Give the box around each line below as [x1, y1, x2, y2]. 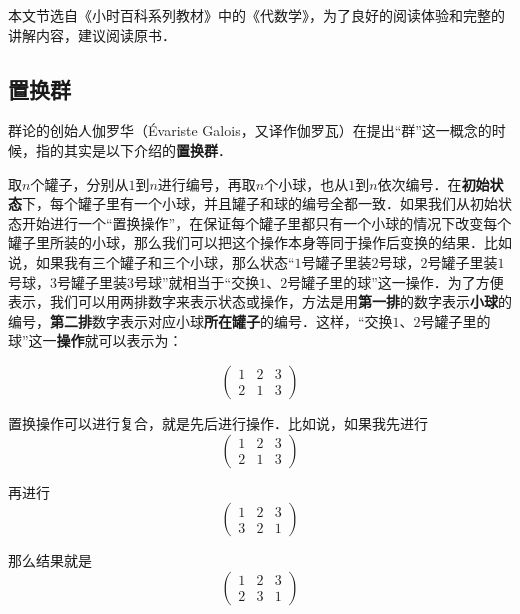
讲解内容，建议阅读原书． [8, 24, 176, 45]
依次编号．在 [377, 173, 462, 194]
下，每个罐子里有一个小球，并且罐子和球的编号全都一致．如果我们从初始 [22, 193, 498, 214]
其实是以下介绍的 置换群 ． [63, 139, 232, 160]
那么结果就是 [8, 550, 92, 571]
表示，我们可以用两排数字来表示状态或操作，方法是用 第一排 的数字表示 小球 [8, 291, 498, 312]
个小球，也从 [264, 173, 349, 194]
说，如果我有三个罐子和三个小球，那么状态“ [8, 251, 295, 272]
